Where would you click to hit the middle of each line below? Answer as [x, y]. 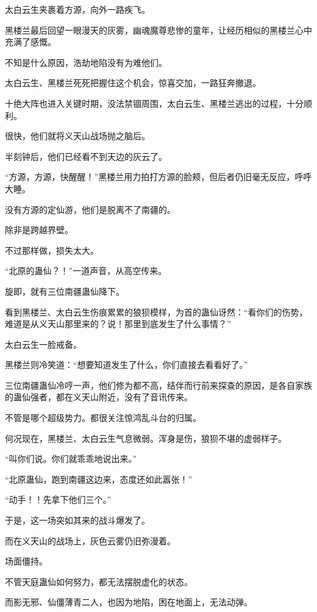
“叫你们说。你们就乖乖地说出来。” [71, 459]
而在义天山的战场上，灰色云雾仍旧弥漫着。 [90, 540]
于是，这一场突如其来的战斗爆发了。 [77, 520]
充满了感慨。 [30, 42]
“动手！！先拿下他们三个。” [58, 499]
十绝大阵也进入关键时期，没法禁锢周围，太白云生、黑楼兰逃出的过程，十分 [154, 103]
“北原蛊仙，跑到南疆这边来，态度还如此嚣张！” [99, 479]
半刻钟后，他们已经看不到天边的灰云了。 [86, 156]
